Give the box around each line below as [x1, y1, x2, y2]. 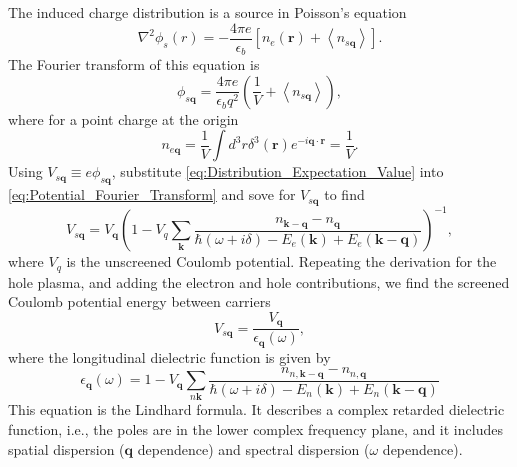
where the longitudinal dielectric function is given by [8, 346, 331, 367]
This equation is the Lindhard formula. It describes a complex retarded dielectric [8, 399, 505, 420]
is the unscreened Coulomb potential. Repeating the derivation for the [66, 251, 497, 272]
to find [324, 184, 365, 205]
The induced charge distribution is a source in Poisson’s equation [8, 2, 407, 22]
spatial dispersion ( [8, 438, 125, 459]
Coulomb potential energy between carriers [8, 291, 271, 312]
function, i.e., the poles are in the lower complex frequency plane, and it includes [8, 419, 503, 440]
